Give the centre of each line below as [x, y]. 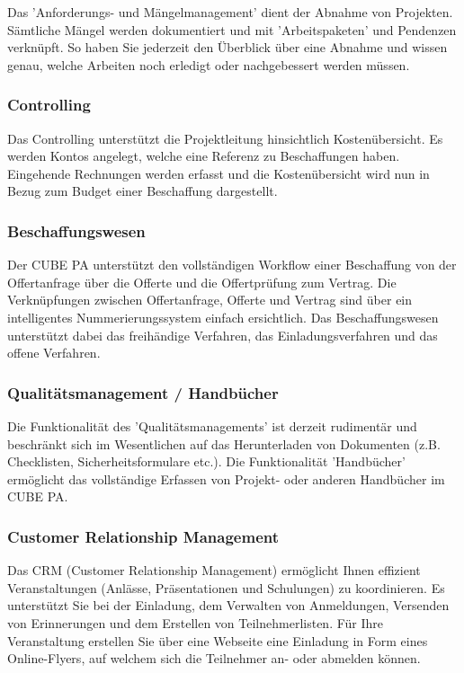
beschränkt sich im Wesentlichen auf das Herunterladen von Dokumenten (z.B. [224, 443]
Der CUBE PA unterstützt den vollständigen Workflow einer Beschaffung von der [232, 265]
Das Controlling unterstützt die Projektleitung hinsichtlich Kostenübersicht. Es [225, 138]
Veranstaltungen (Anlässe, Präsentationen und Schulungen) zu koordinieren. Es [226, 587]
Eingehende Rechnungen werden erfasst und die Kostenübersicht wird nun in [219, 173]
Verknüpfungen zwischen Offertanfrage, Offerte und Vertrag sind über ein [210, 300]
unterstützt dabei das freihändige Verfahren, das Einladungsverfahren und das [223, 335]
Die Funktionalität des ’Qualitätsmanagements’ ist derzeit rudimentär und [212, 425]
